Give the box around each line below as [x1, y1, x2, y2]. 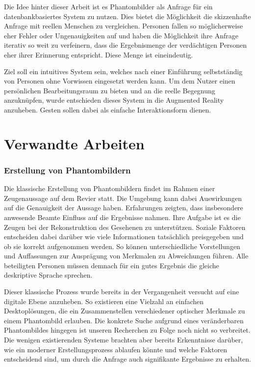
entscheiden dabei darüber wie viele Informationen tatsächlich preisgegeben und [4, 231, 244, 242]
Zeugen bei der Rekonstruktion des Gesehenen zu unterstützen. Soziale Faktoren [4, 222, 246, 232]
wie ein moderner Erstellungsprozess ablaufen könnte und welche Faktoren [4, 344, 228, 354]
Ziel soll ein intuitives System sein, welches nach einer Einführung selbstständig [4, 66, 243, 76]
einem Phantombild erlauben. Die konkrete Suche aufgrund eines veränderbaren [4, 315, 244, 325]
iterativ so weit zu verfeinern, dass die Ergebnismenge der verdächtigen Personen [4, 40, 247, 50]
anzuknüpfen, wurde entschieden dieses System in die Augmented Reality [4, 95, 224, 105]
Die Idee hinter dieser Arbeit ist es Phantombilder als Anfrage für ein [4, 1, 213, 11]
